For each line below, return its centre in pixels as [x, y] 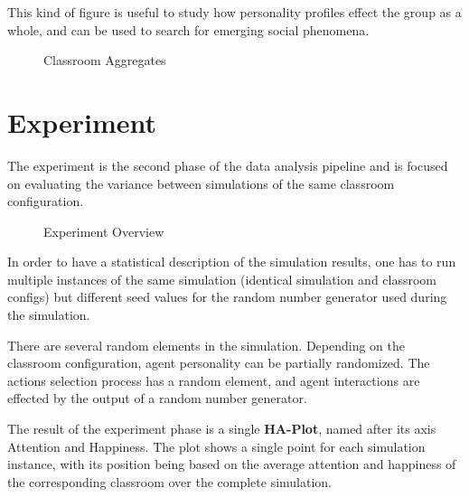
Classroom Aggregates [105, 60]
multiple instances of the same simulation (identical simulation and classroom [222, 279]
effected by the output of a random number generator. [157, 398]
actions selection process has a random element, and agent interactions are [214, 380]
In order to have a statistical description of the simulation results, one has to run [232, 262]
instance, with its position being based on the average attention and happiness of [232, 464]
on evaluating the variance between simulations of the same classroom [201, 183]
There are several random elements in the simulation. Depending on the [206, 345]
